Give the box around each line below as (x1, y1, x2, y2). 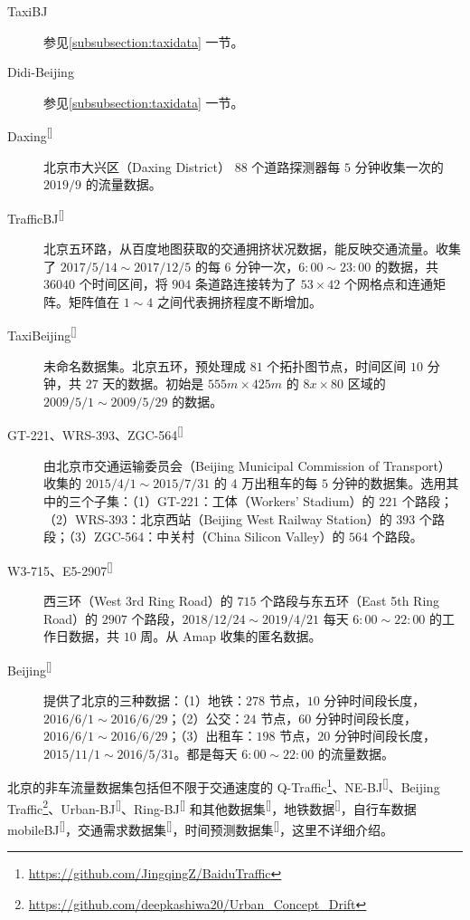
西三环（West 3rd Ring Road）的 (43, 590, 233, 609)
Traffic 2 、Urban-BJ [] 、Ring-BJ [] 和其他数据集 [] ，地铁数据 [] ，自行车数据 (7, 796, 417, 818)
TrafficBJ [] (7, 206, 64, 227)
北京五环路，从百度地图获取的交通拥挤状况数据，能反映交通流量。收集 (43, 239, 461, 258)
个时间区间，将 (79, 274, 168, 293)
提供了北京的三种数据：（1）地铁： (43, 690, 246, 709)
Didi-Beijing (7, 62, 74, 81)
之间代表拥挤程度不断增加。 (156, 292, 322, 311)
